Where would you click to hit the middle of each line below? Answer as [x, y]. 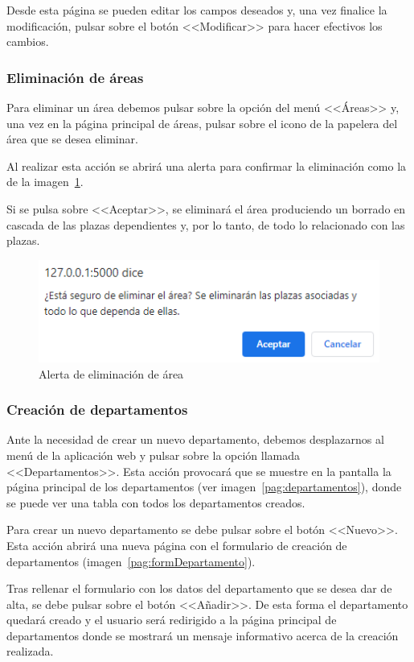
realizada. [30, 651]
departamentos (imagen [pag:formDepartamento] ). [131, 561]
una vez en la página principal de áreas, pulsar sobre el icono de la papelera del [202, 123]
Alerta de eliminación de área [111, 373]
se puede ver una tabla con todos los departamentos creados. [156, 502]
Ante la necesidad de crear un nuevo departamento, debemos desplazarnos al [195, 439]
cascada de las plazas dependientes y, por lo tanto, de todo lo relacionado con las [206, 224]
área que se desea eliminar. [72, 139]
